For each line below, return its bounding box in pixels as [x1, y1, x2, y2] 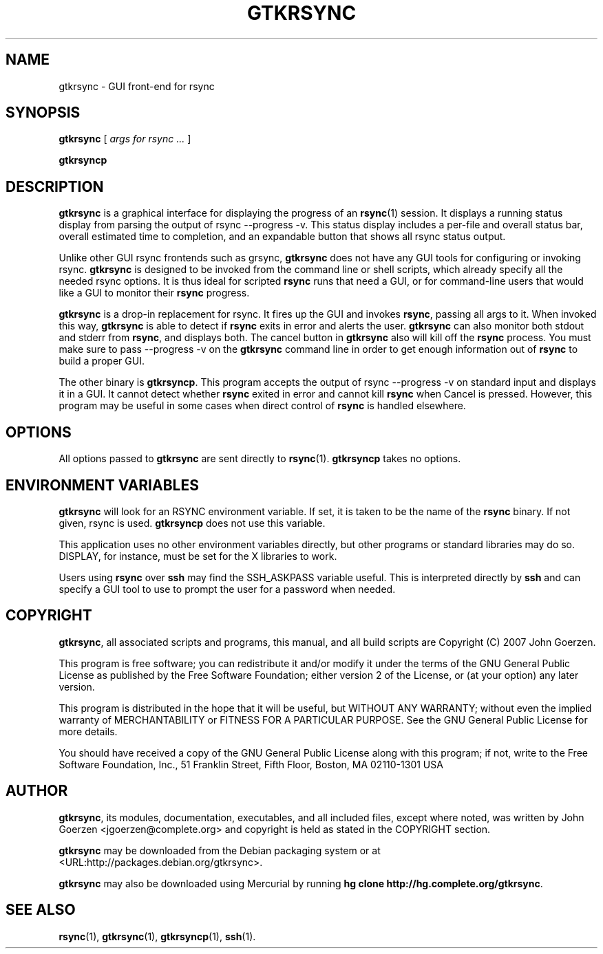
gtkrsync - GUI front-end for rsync [59, 80, 215, 92]
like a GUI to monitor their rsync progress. [59, 287, 250, 299]
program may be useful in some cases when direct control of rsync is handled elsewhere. [59, 400, 466, 412]
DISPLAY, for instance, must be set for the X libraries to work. [59, 550, 337, 562]
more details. [59, 725, 118, 737]
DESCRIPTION [6, 177, 104, 195]
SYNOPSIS [6, 104, 81, 122]
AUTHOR [6, 782, 68, 800]
